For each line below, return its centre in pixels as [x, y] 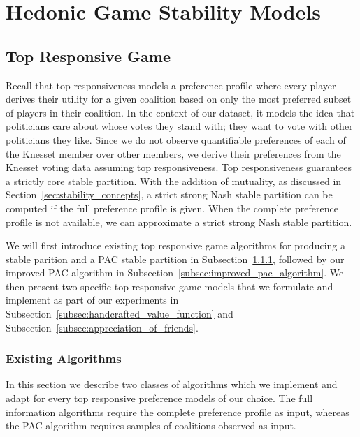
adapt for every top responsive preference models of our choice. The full [159, 398]
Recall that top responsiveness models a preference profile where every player [171, 85]
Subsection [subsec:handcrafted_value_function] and [120, 314]
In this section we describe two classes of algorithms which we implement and [172, 384]
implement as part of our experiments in [92, 300]
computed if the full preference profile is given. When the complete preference [172, 208]
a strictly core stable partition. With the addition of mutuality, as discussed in [174, 180]
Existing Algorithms [64, 358]
